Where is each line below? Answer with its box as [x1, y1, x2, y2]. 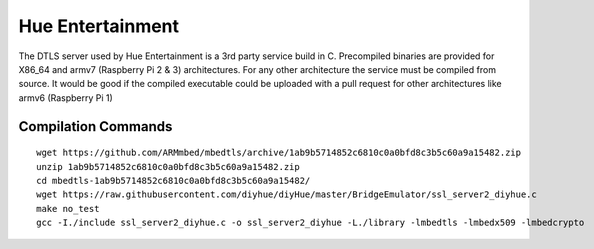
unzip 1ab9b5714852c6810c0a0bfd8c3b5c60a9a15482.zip [36, 161, 300, 172]
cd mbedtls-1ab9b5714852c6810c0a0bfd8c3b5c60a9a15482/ [36, 175, 311, 186]
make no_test [36, 203, 100, 214]
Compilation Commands [18, 118, 173, 135]
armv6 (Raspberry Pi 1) [18, 91, 114, 104]
